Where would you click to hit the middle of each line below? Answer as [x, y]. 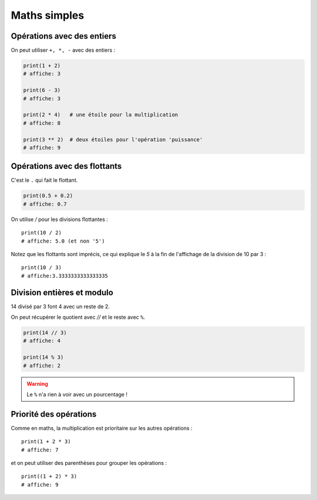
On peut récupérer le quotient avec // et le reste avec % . [78, 317]
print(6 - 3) [42, 90]
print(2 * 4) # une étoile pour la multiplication [101, 115]
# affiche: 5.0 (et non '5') [63, 241]
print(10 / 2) [41, 233]
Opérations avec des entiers [64, 36]
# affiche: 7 [40, 450]
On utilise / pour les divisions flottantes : [60, 219]
